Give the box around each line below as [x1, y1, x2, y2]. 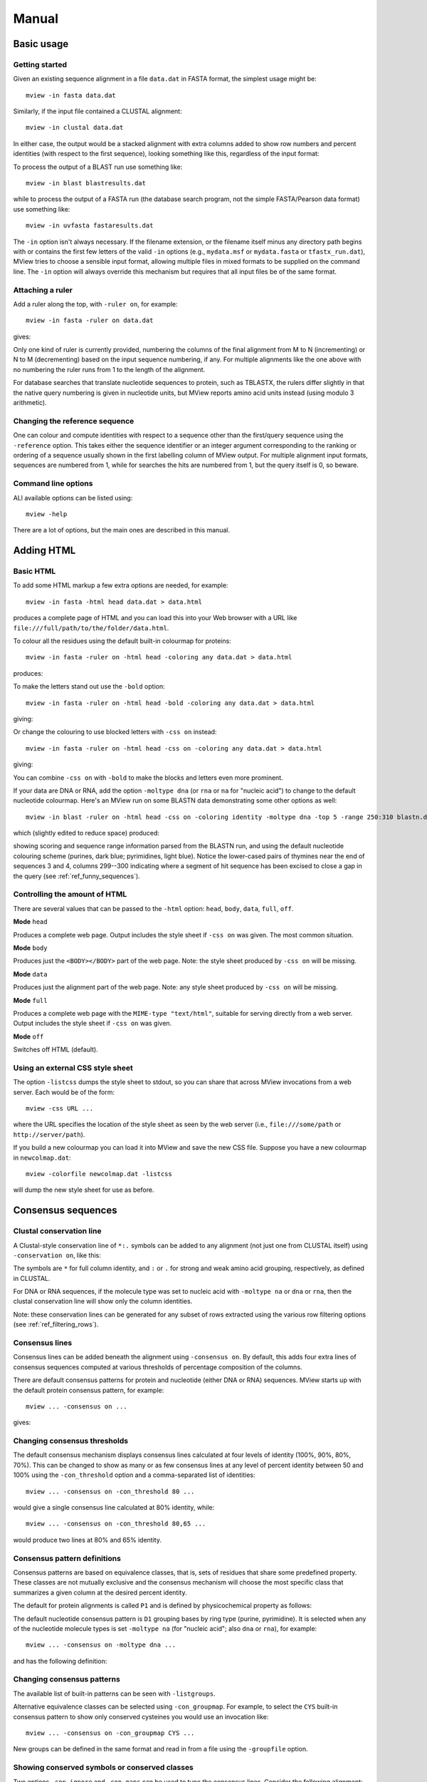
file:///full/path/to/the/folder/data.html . [13, 624, 169, 632]
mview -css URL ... [26, 1105, 94, 1112]
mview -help [26, 510, 68, 518]
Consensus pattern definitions [13, 1553, 121, 1563]
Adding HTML [13, 545, 76, 557]
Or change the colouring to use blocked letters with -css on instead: [13, 728, 217, 736]
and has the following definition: [13, 1657, 107, 1665]
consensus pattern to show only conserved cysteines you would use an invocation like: [13, 1712, 269, 1721]
